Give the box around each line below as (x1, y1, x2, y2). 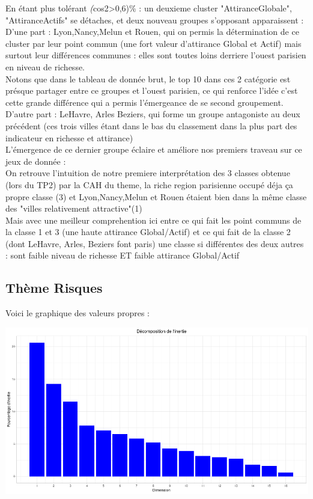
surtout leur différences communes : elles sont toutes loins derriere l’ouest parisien (5, 49, 306, 61)
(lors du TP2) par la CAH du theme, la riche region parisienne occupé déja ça (5, 178, 293, 191)
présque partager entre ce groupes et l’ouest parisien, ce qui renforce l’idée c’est (5, 84, 298, 97)
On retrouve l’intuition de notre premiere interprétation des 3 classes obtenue (5, 167, 290, 179)
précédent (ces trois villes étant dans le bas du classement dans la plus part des (5, 119, 297, 132)
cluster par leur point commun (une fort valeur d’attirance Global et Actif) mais (5, 37, 302, 49)
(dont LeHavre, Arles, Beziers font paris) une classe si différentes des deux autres (5, 237, 304, 249)
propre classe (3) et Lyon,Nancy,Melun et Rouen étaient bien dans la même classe (5, 190, 307, 203)
